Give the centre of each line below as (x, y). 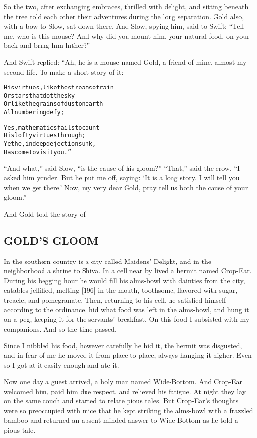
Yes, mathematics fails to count (52, 127)
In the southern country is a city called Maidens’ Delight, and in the (107, 261)
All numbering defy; (34, 112)
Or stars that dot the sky (40, 96)
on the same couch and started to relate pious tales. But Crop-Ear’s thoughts (121, 401)
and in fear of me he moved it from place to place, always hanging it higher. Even (128, 355)
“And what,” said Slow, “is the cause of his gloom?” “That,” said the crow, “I (122, 168)
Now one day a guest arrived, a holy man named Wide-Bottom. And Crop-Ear (123, 381)
